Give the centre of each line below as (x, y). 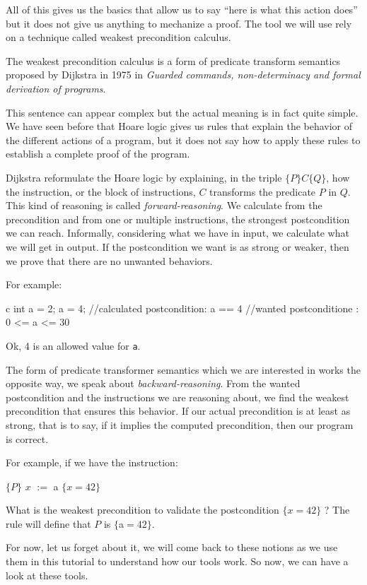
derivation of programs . (56, 88)
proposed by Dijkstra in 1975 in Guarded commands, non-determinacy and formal (183, 75)
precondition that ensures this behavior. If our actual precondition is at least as (178, 411)
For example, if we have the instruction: (92, 462)
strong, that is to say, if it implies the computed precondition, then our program (180, 424)
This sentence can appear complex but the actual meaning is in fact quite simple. (182, 112)
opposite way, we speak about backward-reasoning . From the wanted (153, 383)
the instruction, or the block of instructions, (101, 191)
